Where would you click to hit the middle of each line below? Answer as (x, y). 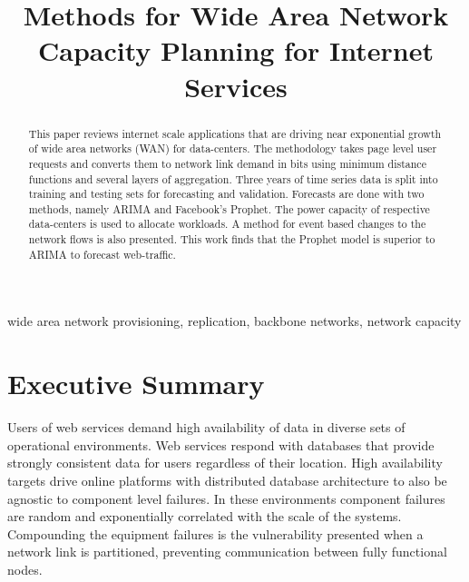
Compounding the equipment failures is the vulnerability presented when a (215, 533)
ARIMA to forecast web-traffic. (102, 254)
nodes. (25, 569)
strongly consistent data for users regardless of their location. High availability (225, 463)
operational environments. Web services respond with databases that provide (221, 444)
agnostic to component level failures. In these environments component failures (226, 498)
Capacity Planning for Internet (236, 50)
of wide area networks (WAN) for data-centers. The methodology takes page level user (233, 148)
